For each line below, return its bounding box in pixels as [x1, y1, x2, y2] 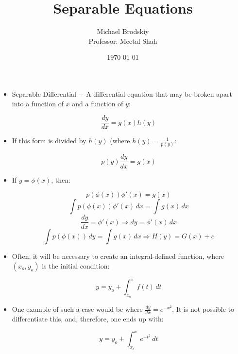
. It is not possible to [172, 304, 235, 314]
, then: [51, 174, 70, 185]
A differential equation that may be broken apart [86, 88, 232, 99]
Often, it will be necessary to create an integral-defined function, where [12, 251, 224, 261]
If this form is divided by [12, 135, 86, 146]
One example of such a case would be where [12, 304, 143, 314]
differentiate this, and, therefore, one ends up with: [12, 314, 164, 324]
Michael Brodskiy [97, 26, 149, 36]
